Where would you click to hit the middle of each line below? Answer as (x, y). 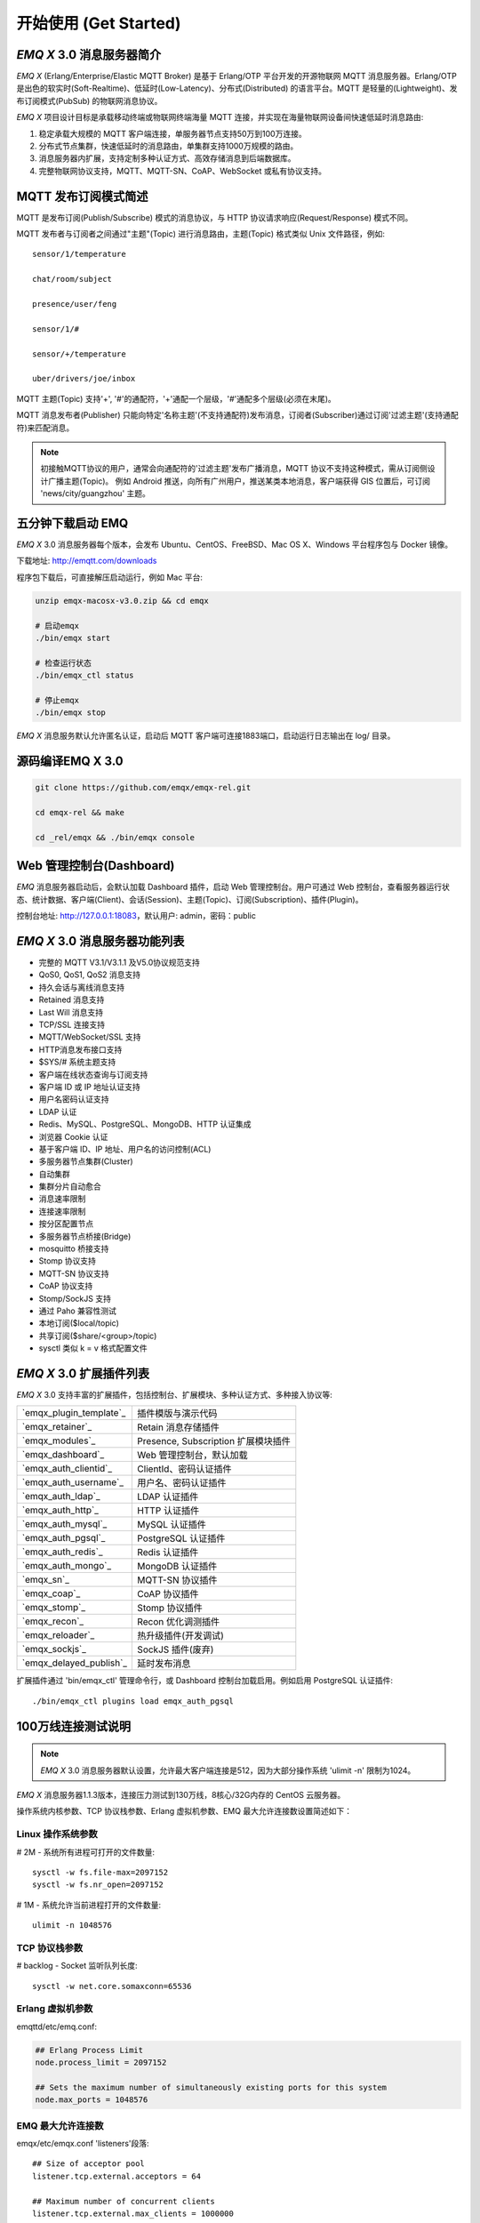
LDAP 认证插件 (168, 1497)
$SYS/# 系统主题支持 (77, 1062)
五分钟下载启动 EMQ (72, 523)
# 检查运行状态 (64, 663)
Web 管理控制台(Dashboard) (96, 866)
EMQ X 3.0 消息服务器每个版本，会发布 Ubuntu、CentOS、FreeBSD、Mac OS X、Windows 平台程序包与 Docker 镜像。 (235, 545)
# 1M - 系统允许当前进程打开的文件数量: (89, 1905)
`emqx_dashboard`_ (63, 1455)
